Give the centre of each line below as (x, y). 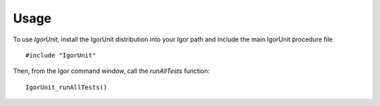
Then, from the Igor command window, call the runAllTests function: (112, 71)
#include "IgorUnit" (61, 55)
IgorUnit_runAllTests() (66, 87)
